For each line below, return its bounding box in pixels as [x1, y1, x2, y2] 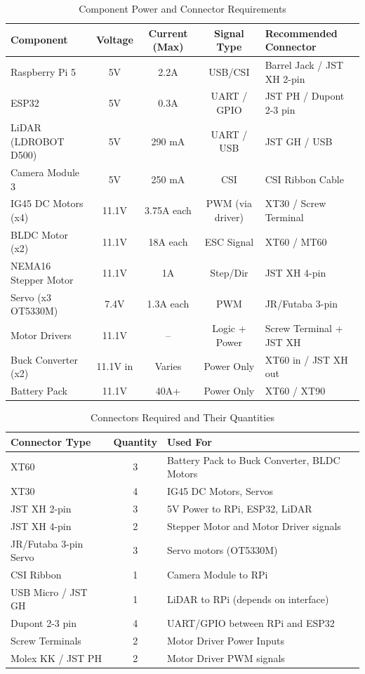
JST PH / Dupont [265, 88, 345, 103]
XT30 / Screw [265, 196, 326, 211]
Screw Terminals [11, 633, 81, 648]
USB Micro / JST [11, 584, 88, 599]
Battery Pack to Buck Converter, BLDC [166, 452, 340, 467]
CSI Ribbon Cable [265, 171, 344, 186]
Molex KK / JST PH [11, 650, 102, 665]
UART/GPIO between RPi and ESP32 [166, 616, 335, 630]
